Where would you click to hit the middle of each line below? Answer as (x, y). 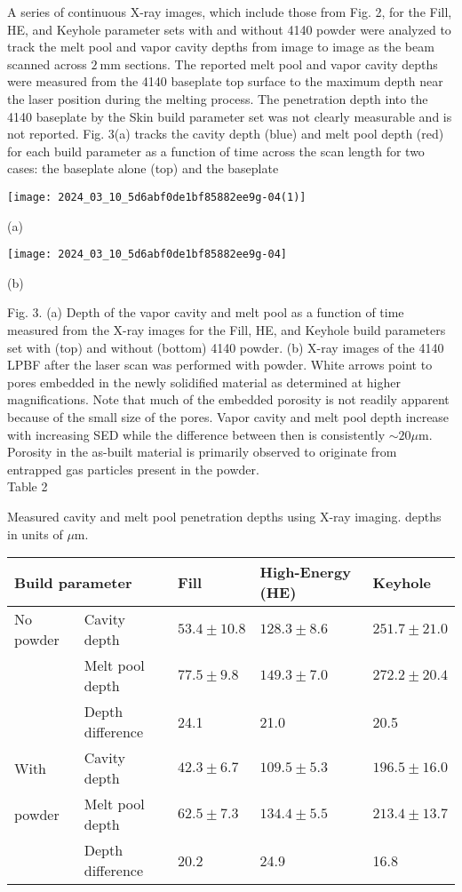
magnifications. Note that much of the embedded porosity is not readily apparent (228, 399)
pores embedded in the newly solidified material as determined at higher (204, 382)
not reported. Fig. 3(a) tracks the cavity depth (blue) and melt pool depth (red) (226, 134)
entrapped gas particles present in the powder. (133, 469)
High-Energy (305, 572)
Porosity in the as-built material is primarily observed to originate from (202, 452)
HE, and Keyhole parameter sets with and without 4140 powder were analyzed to (229, 29)
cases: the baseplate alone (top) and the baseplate (143, 168)
